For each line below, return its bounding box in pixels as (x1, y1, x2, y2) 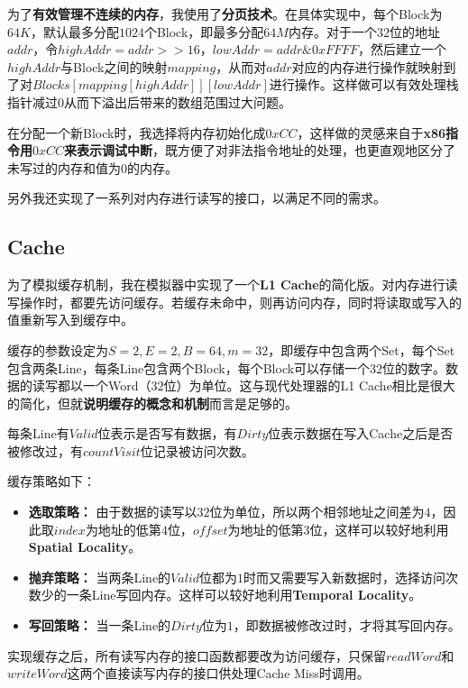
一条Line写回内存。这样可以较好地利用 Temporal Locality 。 (66, 585, 422, 604)
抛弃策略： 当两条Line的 (28, 567, 171, 586)
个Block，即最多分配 (143, 22, 264, 41)
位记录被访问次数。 (140, 441, 254, 460)
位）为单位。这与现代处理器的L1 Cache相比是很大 (163, 376, 455, 395)
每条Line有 (7, 424, 69, 443)
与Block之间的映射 (60, 57, 168, 76)
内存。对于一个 (288, 22, 377, 41)
